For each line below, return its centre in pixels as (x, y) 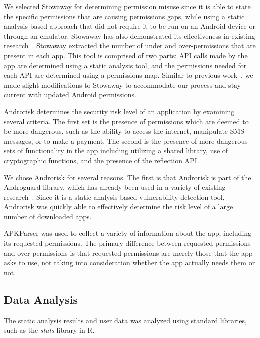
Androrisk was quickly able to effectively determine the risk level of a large (119, 206)
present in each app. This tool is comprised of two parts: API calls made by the (126, 55)
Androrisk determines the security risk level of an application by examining (119, 111)
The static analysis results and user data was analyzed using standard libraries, (125, 320)
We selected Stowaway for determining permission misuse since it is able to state (127, 6)
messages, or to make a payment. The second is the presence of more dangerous (126, 141)
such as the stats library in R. (49, 330)
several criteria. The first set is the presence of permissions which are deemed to (126, 121)
